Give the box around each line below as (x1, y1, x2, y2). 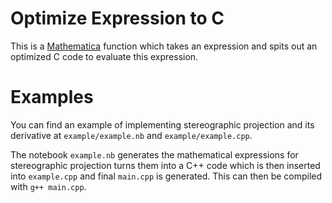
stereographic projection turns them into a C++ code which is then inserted (10, 159, 321, 171)
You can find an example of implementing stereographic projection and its (10, 118, 315, 131)
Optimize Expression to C (10, 7, 225, 30)
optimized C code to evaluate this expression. (10, 50, 199, 62)
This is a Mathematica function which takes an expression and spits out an (10, 40, 318, 52)
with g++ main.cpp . (10, 180, 87, 192)
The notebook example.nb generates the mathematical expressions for (10, 148, 299, 161)
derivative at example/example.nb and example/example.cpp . (10, 129, 253, 141)
